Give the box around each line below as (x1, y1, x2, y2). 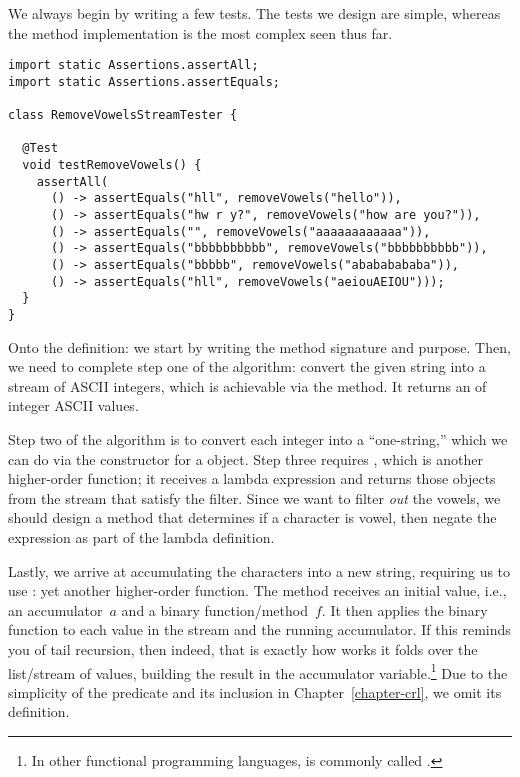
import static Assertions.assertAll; (8, 58, 259, 73)
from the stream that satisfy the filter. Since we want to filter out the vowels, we (8, 487, 501, 508)
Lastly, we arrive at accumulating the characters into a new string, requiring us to (8, 560, 511, 581)
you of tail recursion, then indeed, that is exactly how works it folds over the (8, 639, 478, 659)
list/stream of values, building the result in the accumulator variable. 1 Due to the (8, 659, 508, 683)
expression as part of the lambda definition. (8, 527, 275, 548)
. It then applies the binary (321, 599, 488, 620)
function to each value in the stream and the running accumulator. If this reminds (8, 619, 511, 640)
